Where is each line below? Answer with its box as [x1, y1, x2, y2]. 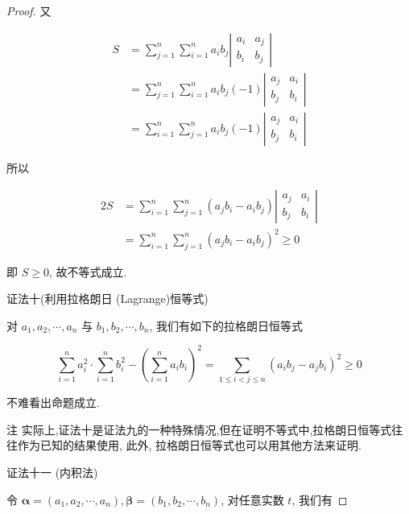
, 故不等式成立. [48, 263, 127, 280]
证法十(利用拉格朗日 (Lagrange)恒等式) [6, 290, 209, 307]
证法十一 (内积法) [6, 464, 98, 481]
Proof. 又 [6, 2, 52, 19]
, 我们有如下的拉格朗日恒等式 [149, 317, 304, 334]
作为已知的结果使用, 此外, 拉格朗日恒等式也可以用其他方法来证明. [17, 437, 361, 454]
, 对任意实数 [221, 491, 284, 508]
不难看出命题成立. [6, 394, 100, 411]
